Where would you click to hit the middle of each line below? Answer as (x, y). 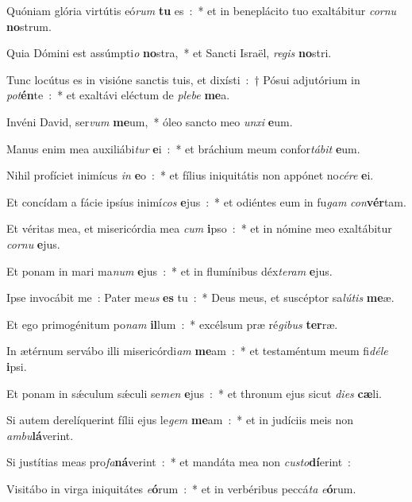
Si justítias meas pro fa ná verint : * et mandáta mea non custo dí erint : (179, 462)
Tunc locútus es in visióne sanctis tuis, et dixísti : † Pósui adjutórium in (183, 79)
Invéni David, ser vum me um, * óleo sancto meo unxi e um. (150, 121)
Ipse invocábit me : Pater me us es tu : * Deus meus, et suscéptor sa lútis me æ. (200, 297)
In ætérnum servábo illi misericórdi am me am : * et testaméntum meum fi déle (197, 351)
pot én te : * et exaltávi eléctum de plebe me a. (118, 95)
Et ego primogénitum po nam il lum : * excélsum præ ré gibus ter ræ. (172, 324)
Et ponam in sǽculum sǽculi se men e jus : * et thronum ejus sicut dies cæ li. (194, 393)
